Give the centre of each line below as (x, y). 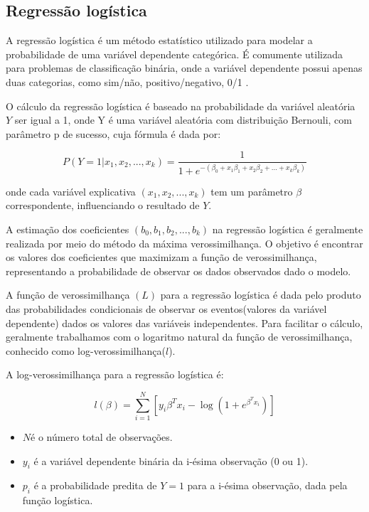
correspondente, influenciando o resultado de (103, 205)
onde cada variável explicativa (71, 191)
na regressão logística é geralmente (288, 229)
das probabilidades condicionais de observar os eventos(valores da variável (166, 308)
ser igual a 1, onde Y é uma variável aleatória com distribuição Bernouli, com (183, 120)
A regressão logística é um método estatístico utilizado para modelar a (159, 40)
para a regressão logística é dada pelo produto (261, 295)
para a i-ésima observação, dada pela (267, 485)
